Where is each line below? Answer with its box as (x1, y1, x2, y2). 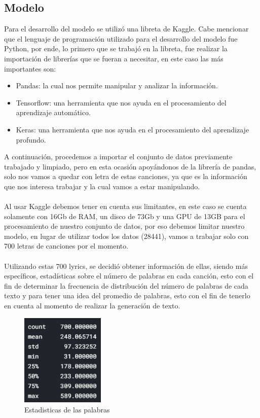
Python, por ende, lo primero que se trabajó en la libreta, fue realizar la (4, 43, 228, 54)
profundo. (16, 134, 46, 145)
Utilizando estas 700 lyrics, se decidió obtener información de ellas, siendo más (4, 260, 248, 271)
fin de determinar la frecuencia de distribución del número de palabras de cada (4, 280, 248, 291)
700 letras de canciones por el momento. (4, 240, 129, 251)
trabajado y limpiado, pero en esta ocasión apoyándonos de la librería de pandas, (4, 161, 256, 171)
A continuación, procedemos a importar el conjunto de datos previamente (4, 151, 233, 162)
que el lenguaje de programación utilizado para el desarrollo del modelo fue (4, 33, 238, 44)
